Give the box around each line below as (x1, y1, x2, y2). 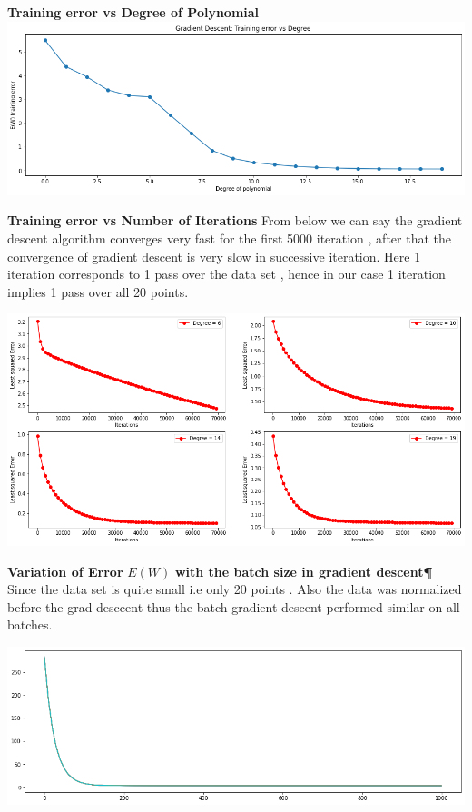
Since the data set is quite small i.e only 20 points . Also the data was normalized (7, 579, 462, 599)
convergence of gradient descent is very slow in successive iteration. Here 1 (7, 246, 421, 265)
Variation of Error (7, 561, 123, 580)
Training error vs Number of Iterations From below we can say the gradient (7, 211, 463, 230)
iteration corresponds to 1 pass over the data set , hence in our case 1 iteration (7, 264, 446, 283)
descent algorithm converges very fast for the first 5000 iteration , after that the (7, 228, 452, 247)
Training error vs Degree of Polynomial (7, 3, 260, 21)
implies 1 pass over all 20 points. (7, 282, 189, 301)
